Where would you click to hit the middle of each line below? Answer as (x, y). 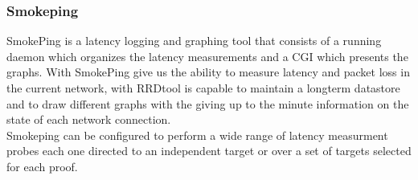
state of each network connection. (89, 119)
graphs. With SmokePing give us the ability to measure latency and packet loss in (208, 72)
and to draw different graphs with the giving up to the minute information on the (208, 103)
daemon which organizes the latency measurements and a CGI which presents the (207, 56)
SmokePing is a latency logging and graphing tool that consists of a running (194, 41)
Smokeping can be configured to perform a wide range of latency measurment (197, 135)
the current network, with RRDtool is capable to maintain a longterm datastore (203, 88)
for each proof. (42, 166)
